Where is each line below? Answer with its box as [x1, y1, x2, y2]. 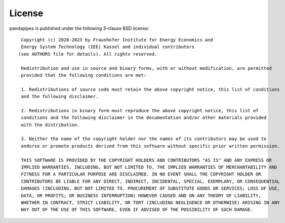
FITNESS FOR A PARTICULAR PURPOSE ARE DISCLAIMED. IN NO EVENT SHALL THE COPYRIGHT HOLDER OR [21, 171, 262, 177]
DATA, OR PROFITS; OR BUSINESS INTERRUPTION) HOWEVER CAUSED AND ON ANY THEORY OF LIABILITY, [21, 193, 262, 198]
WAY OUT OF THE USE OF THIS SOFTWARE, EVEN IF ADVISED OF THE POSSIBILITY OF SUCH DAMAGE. [21, 207, 253, 212]
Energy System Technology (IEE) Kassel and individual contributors [21, 44, 195, 50]
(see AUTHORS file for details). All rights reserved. [18, 51, 157, 57]
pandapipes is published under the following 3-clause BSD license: [9, 25, 149, 31]
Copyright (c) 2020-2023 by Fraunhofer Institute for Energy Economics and [21, 37, 214, 42]
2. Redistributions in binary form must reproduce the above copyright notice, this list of [21, 108, 259, 113]
